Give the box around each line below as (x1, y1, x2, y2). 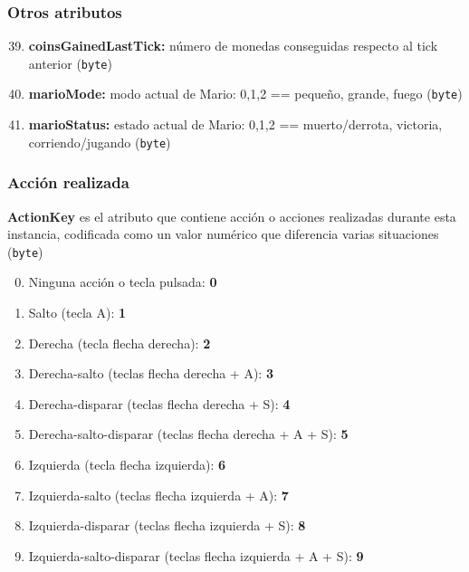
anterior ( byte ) (28, 53, 112, 72)
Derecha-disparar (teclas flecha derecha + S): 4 (28, 394, 291, 413)
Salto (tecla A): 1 (28, 303, 127, 322)
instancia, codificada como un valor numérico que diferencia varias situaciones (7, 224, 439, 243)
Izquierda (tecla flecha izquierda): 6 (28, 455, 226, 473)
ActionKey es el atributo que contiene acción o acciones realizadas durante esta (7, 206, 456, 225)
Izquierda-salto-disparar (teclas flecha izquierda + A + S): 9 (28, 546, 364, 565)
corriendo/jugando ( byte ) (28, 132, 171, 151)
